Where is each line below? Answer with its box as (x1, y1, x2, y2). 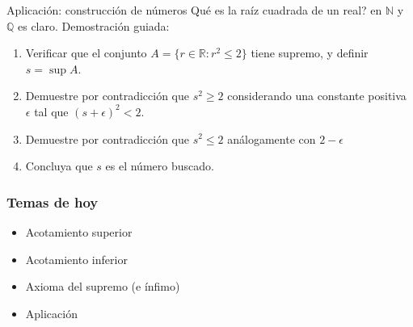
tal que (34, 103, 69, 119)
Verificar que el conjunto (25, 44, 147, 61)
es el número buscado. (105, 157, 214, 174)
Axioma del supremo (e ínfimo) (25, 278, 180, 295)
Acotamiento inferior (25, 250, 128, 267)
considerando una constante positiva (227, 87, 407, 104)
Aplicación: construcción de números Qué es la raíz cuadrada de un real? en (6, 2, 382, 18)
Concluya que (25, 157, 93, 174)
